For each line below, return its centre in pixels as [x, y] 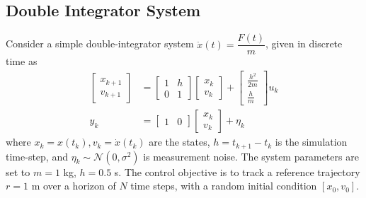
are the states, [179, 142]
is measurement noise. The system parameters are [251, 156]
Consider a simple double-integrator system [100, 43]
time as [22, 61]
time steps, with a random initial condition [224, 186]
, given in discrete [304, 43]
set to [18, 171]
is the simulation [311, 142]
